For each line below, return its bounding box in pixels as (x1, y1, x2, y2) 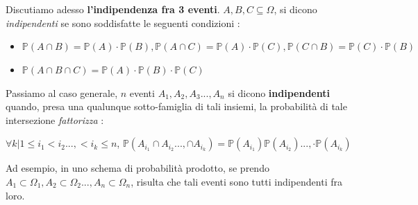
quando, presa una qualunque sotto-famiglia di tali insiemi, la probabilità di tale (6, 99, 347, 114)
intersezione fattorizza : (6, 112, 104, 127)
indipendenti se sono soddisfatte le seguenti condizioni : (6, 15, 240, 30)
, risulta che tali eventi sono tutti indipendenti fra (131, 174, 342, 188)
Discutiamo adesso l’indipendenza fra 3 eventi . (6, 2, 220, 17)
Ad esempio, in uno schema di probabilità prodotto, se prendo (6, 161, 269, 175)
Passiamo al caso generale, (6, 85, 118, 100)
